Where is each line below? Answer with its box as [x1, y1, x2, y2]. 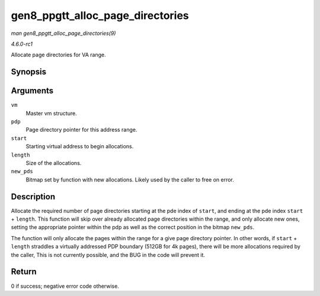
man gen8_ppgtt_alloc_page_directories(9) [11, 30, 116, 37]
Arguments [11, 86, 54, 96]
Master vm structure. [25, 110, 77, 117]
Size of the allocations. [25, 159, 82, 166]
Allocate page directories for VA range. [11, 51, 106, 59]
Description [11, 192, 56, 202]
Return [11, 267, 37, 277]
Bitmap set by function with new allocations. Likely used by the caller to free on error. [25, 176, 234, 183]
